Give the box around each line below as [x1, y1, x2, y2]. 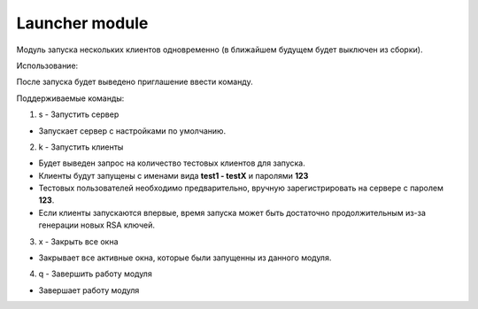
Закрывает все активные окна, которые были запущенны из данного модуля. [38, 252, 332, 263]
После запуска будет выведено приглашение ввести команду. [16, 76, 253, 88]
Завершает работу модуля [38, 284, 140, 296]
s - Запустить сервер [38, 109, 119, 120]
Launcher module [16, 13, 149, 33]
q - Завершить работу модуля [38, 268, 152, 279]
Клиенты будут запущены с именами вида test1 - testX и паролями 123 [38, 170, 309, 181]
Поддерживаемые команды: [16, 93, 125, 104]
